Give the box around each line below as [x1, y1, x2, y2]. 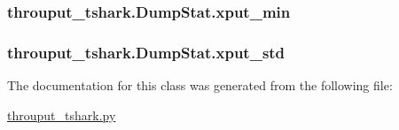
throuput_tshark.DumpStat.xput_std [7, 41, 286, 63]
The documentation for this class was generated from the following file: [7, 76, 393, 95]
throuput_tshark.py [7, 105, 116, 124]
